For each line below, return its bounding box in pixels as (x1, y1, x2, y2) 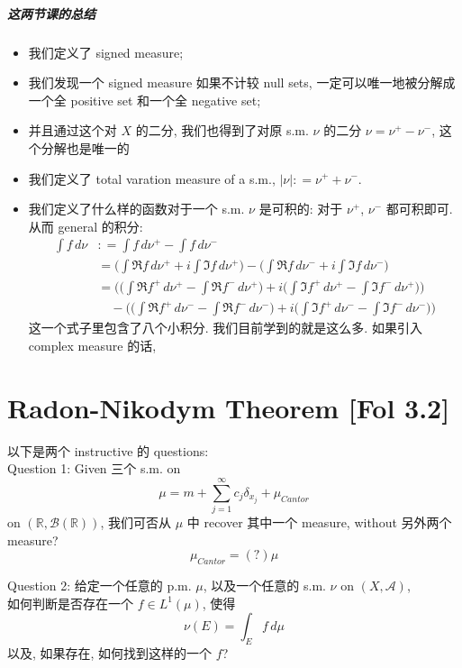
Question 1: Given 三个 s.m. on (7, 459, 181, 478)
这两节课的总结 (7, 4, 95, 23)
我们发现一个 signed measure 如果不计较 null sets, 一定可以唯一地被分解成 (28, 73, 456, 92)
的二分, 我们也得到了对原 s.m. (135, 121, 309, 140)
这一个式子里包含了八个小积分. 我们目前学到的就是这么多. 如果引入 (28, 318, 422, 337)
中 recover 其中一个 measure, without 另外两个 (186, 513, 452, 532)
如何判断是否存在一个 (7, 593, 133, 612)
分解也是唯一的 (41, 138, 130, 157)
